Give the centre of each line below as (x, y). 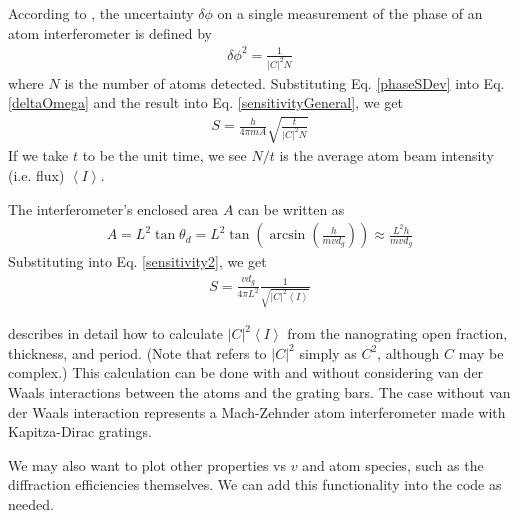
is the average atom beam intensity (386, 155)
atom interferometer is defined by (110, 32)
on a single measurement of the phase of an (350, 13)
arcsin (287, 235)
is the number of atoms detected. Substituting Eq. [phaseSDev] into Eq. (284, 82)
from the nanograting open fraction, (397, 333)
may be (481, 352)
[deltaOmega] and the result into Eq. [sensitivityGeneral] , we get (205, 102)
